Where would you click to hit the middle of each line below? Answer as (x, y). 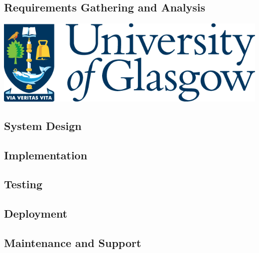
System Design (43, 125)
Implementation (46, 155)
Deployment (36, 213)
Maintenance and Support (73, 242)
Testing (23, 184)
